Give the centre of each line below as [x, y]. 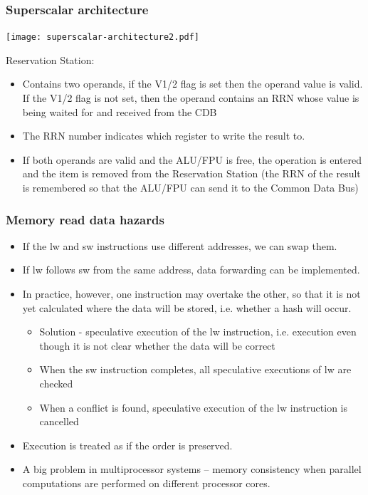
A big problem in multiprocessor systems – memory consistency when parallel [192, 469]
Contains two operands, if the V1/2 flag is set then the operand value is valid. [193, 84]
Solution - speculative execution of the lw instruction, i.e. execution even [198, 332]
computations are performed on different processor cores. [146, 483]
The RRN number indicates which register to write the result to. [164, 136]
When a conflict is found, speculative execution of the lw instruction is [194, 407]
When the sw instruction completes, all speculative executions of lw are [195, 369]
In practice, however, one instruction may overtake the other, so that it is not [191, 294]
